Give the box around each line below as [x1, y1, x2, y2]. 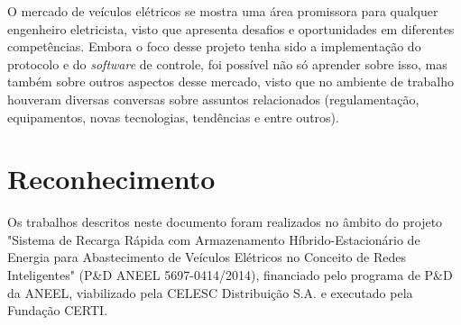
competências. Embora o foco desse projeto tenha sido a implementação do [7, 37, 421, 56]
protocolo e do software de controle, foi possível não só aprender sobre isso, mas [7, 54, 447, 73]
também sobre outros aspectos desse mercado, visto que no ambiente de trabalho [7, 72, 454, 91]
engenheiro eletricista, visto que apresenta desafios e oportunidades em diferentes [7, 19, 455, 38]
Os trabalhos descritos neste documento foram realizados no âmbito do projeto [7, 212, 443, 231]
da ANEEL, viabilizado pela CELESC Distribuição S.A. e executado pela [7, 283, 413, 302]
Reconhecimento [7, 160, 216, 197]
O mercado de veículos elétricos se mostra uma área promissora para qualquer [7, 2, 438, 20]
